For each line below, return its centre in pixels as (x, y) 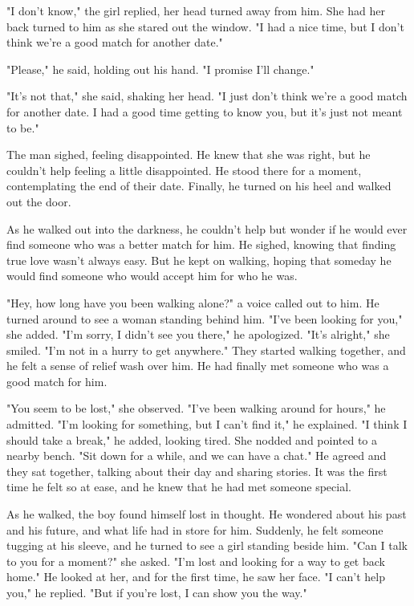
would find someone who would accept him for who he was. (152, 276)
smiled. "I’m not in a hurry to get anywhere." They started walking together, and (206, 350)
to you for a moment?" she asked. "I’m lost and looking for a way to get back (196, 561)
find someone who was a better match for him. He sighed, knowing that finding (201, 244)
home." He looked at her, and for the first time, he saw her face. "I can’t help (196, 577)
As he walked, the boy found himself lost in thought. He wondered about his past (207, 514)
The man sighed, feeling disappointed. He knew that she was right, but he (189, 155)
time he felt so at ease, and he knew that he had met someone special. (179, 487)
